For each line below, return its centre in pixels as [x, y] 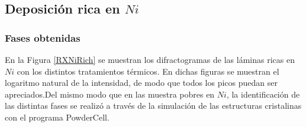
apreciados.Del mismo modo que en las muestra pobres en [110, 94]
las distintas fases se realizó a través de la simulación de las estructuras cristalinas [153, 106]
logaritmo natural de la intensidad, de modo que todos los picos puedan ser [141, 83]
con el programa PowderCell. [57, 117]
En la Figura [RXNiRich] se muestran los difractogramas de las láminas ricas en [150, 59]
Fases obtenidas [43, 37]
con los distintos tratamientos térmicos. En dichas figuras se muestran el [148, 71]
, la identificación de [263, 94]
